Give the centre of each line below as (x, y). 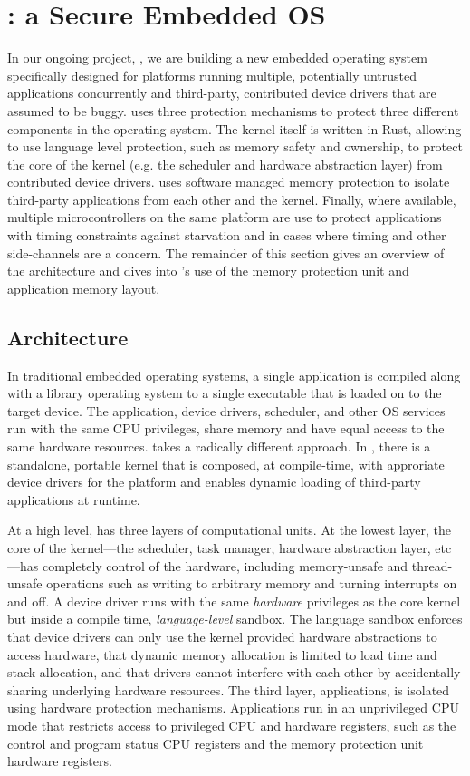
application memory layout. (84, 288)
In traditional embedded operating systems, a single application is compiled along (234, 375)
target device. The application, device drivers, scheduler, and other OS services (226, 410)
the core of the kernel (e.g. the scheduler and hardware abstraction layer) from (225, 164)
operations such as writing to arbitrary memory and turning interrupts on (252, 583)
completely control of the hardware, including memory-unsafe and (225, 565)
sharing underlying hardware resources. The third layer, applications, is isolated (229, 689)
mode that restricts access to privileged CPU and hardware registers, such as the (232, 725)
